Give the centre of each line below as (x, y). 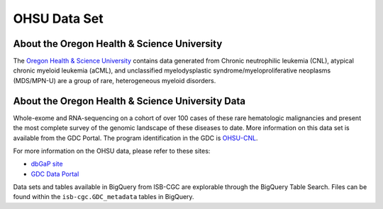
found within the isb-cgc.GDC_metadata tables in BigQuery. (104, 197)
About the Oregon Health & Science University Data (129, 101)
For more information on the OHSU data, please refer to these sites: (112, 151)
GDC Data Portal (55, 173)
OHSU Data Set (58, 18)
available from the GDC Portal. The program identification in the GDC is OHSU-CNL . (135, 138)
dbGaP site (47, 164)
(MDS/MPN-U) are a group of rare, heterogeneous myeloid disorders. (115, 80)
